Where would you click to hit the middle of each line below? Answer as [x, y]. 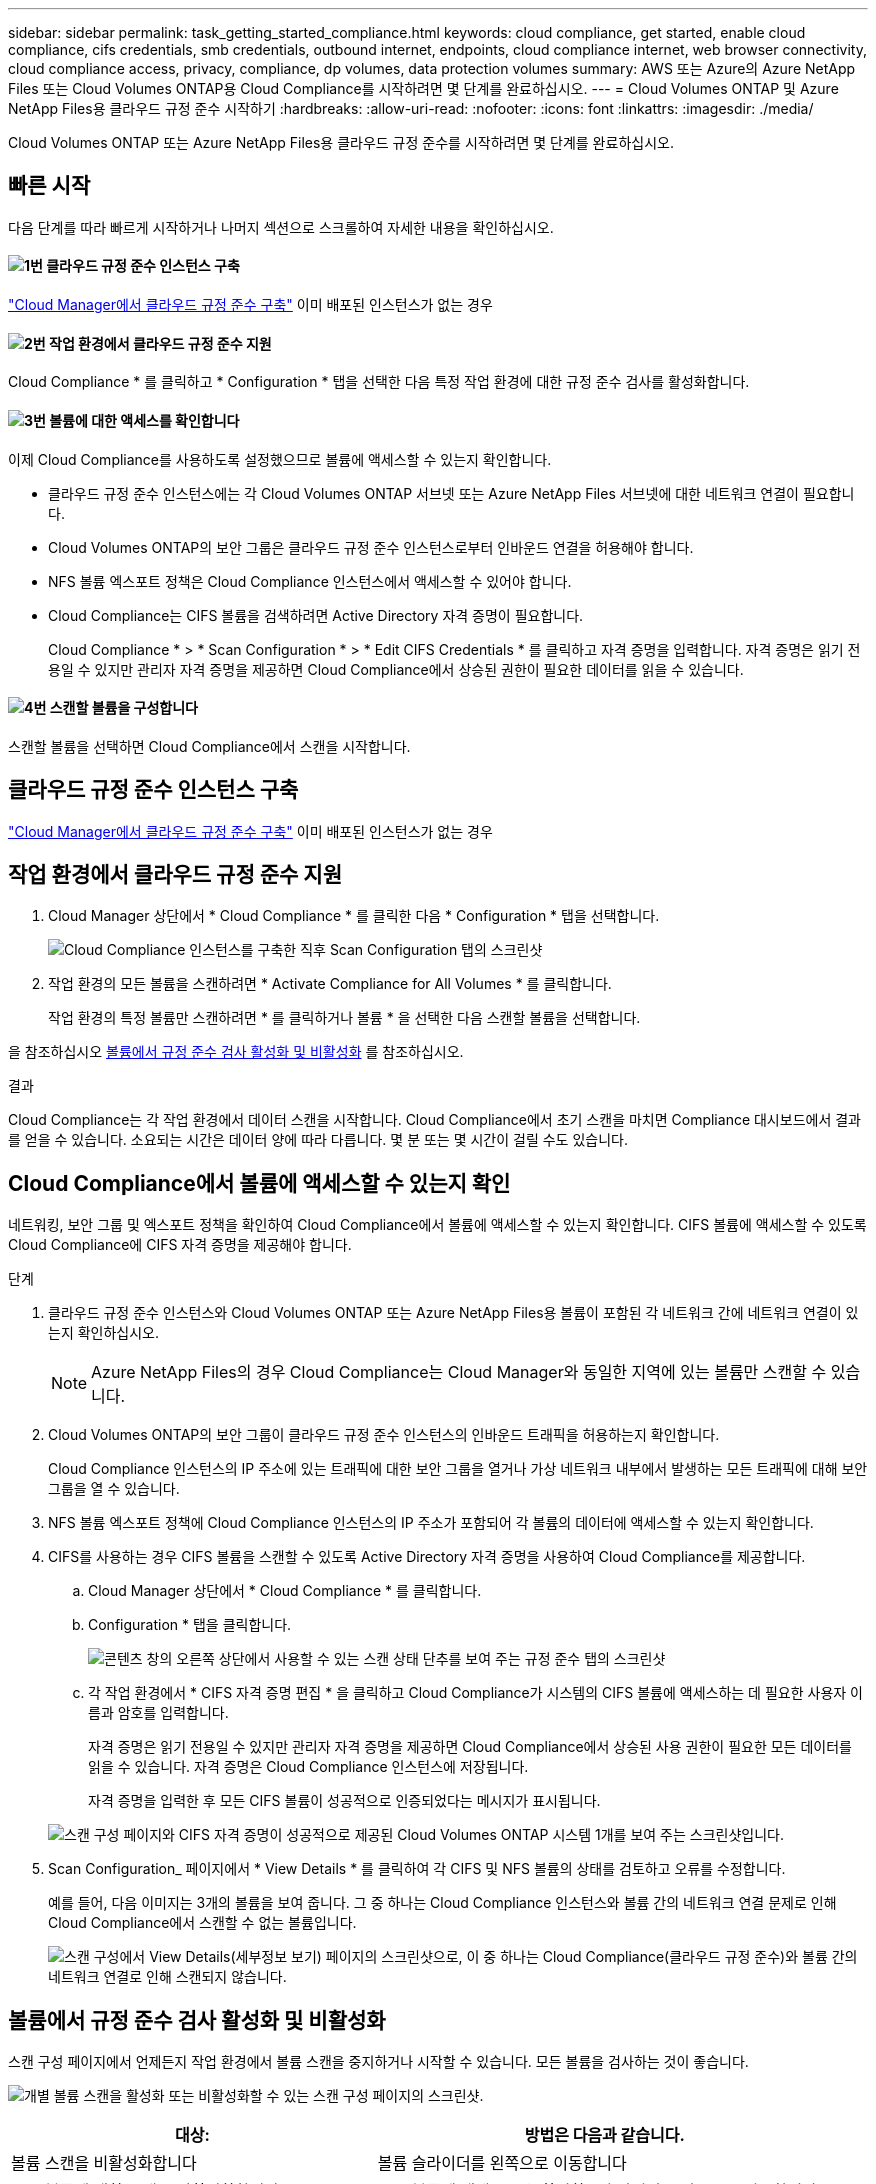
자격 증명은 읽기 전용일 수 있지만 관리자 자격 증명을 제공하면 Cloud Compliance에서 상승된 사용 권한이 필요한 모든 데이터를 [470, 1747]
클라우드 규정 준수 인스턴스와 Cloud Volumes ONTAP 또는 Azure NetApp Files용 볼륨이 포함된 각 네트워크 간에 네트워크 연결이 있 [453, 1313]
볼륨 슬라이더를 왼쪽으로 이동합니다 [502, 2163]
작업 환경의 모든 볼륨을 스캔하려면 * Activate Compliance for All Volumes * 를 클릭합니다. [330, 984]
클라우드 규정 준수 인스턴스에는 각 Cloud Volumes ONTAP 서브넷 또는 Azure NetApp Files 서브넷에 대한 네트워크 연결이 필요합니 [451, 493]
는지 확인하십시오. [104, 1333]
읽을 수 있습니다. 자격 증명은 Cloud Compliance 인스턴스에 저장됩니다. [308, 1767]
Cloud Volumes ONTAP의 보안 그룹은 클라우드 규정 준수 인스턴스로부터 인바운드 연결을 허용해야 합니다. [371, 547]
